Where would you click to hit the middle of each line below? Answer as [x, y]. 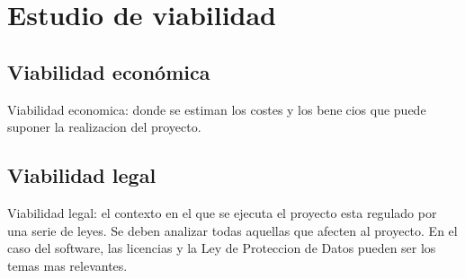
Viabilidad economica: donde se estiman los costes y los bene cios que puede [217, 109]
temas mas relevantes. [67, 265]
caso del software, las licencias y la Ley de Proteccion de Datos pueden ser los [222, 248]
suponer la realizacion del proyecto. [104, 127]
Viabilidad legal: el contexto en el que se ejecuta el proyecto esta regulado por [222, 212]
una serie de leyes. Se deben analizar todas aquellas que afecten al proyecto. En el [232, 230]
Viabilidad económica [109, 71]
